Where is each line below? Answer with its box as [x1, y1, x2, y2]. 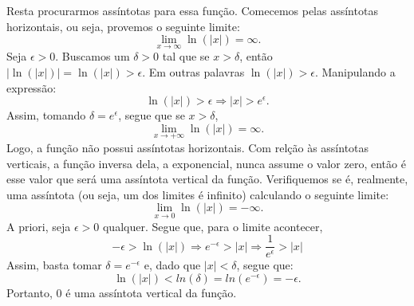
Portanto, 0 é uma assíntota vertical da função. [6, 284, 237, 300]
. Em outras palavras [142, 64, 245, 80]
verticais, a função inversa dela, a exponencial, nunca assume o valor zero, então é [6, 155, 406, 171]
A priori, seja [6, 218, 71, 234]
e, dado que [144, 257, 201, 273]
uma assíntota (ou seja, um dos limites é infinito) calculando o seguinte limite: [6, 186, 389, 202]
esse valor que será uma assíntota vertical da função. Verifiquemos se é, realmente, [6, 171, 408, 187]
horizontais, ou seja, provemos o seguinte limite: [6, 18, 240, 34]
